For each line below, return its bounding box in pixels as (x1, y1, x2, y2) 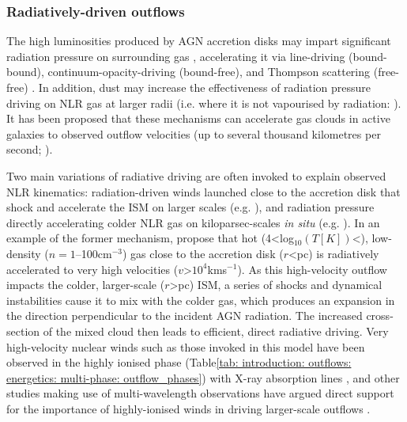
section (6, 322, 40, 339)
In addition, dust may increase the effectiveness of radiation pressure (38, 79, 371, 95)
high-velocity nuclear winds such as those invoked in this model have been (6, 338, 365, 355)
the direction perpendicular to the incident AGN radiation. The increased (6, 307, 363, 324)
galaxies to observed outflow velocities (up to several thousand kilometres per (6, 125, 381, 142)
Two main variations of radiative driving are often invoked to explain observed (6, 167, 386, 184)
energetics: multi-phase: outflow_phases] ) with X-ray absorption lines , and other (6, 369, 400, 386)
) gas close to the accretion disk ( (122, 245, 284, 261)
